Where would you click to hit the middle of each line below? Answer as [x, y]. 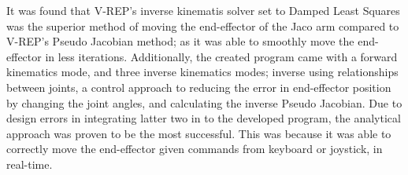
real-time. [30, 164]
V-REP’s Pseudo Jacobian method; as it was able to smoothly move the [180, 41]
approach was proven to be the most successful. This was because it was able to [199, 133]
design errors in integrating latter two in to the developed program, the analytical [204, 118]
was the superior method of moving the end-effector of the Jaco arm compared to [203, 26]
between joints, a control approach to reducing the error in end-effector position [199, 87]
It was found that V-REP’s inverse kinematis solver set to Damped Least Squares [203, 10]
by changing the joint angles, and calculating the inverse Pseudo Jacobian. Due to [204, 102]
